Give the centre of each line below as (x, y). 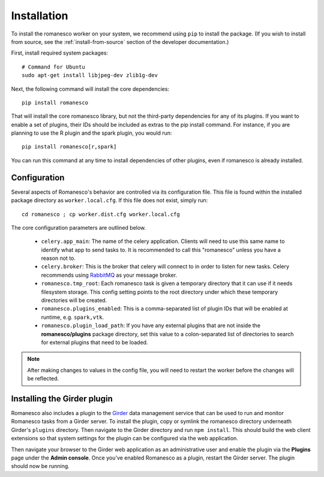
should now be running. (40, 466)
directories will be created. (74, 300)
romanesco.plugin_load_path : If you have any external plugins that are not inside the (151, 325)
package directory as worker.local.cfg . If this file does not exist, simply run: (109, 200)
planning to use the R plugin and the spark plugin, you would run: (91, 133)
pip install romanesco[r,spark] (69, 147)
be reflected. (43, 378)
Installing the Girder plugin (62, 399)
